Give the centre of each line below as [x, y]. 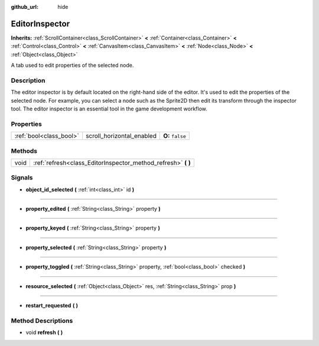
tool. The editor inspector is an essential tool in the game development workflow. [109, 109]
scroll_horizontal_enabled [121, 136]
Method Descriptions [42, 321]
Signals [22, 178]
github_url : [25, 7]
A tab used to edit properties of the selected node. [72, 66]
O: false [175, 136]
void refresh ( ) [44, 332]
